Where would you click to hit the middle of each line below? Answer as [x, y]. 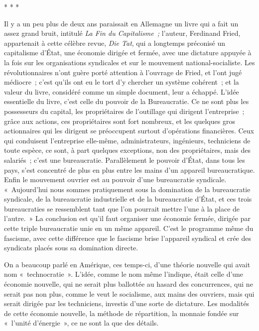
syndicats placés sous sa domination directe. [71, 248]
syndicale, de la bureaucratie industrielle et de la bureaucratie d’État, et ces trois [128, 199]
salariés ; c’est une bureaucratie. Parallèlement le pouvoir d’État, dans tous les [125, 160]
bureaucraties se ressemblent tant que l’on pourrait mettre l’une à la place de [122, 208]
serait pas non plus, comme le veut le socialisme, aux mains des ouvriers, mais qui [129, 293]
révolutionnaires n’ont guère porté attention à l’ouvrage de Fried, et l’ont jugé [123, 72]
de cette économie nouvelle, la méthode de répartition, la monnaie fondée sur [122, 313]
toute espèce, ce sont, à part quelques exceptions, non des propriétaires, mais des [127, 150]
